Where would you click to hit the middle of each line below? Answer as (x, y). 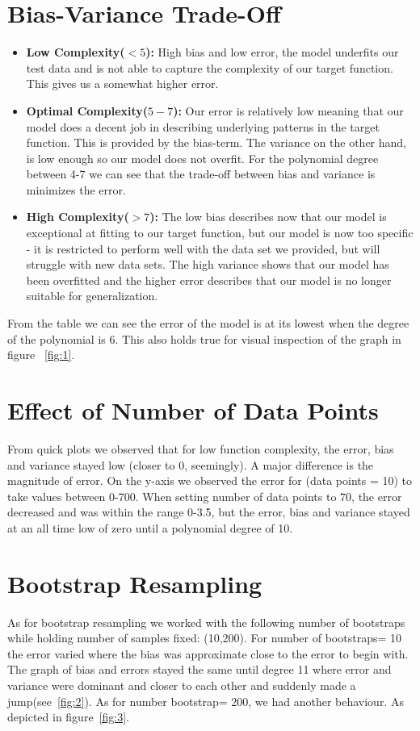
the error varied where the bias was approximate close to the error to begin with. (208, 653)
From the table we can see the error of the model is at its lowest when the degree (208, 323)
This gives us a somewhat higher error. (122, 84)
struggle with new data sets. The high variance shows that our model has (208, 264)
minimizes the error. (76, 189)
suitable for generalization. (92, 296)
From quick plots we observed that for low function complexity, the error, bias (201, 448)
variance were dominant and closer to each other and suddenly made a (182, 685)
